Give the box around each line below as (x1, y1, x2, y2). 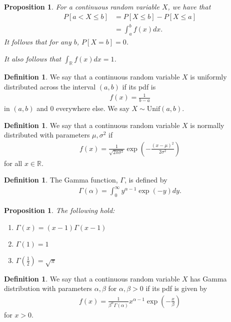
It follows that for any (4, 36, 71, 46)
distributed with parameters (4, 129, 90, 140)
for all (4, 157, 22, 168)
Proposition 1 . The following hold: (4, 205, 115, 215)
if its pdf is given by (145, 283, 207, 293)
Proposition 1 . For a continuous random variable (4, 1, 159, 11)
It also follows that (4, 53, 61, 63)
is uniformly (190, 71, 227, 82)
